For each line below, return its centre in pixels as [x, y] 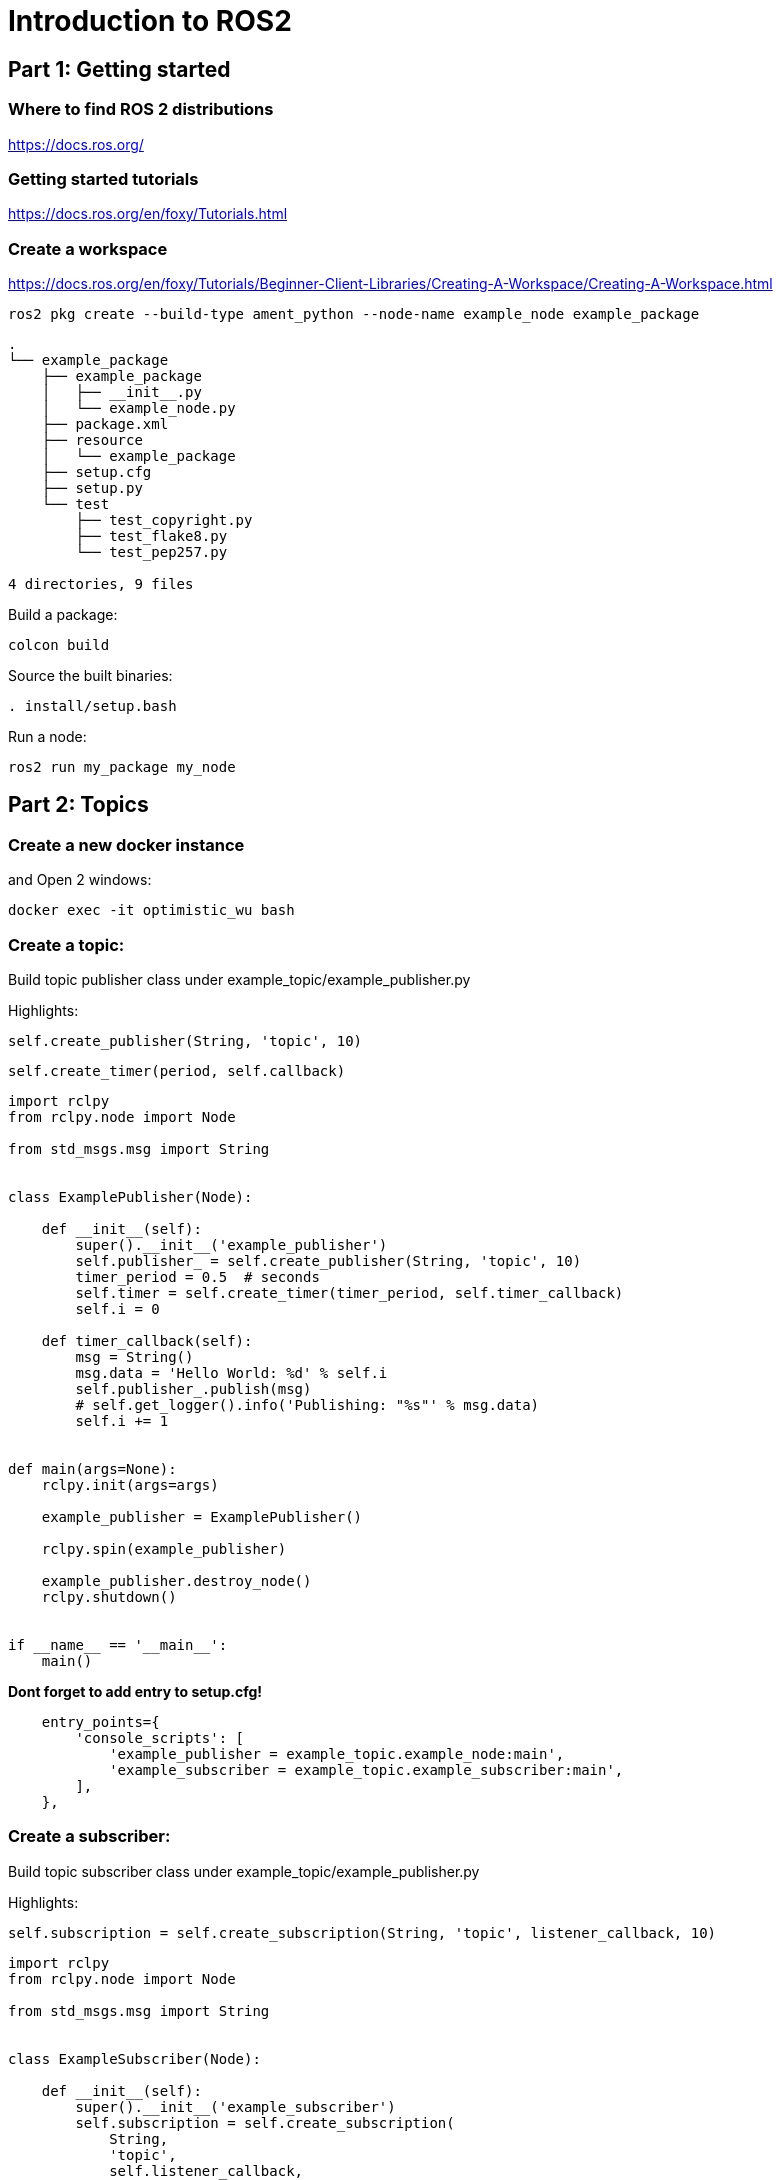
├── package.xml [105, 424]
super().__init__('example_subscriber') [235, 2106]
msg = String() [134, 1357]
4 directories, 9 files [101, 584]
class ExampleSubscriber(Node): [134, 2058]
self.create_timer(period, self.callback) [177, 1071]
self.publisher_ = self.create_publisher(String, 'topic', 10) [328, 1261]
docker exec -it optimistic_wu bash [151, 910]
